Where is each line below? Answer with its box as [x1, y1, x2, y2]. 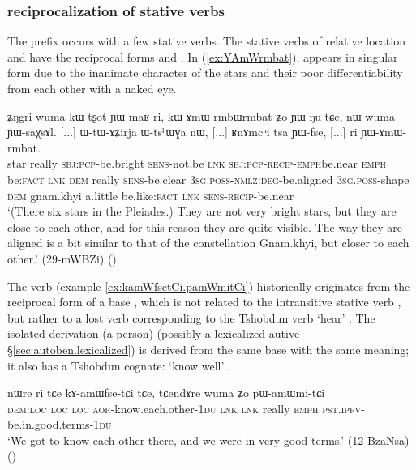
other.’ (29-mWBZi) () [7, 250, 117, 267]
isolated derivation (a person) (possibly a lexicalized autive [7, 325, 300, 342]
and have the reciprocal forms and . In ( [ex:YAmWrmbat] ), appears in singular [7, 48, 398, 65]
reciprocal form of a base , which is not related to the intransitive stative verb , [7, 293, 401, 310]
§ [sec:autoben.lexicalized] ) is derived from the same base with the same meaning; [7, 340, 410, 357]
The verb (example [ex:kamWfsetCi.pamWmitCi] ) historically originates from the [7, 277, 410, 294]
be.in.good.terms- [7, 416, 94, 433]
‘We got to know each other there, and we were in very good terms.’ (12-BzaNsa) [7, 431, 410, 448]
